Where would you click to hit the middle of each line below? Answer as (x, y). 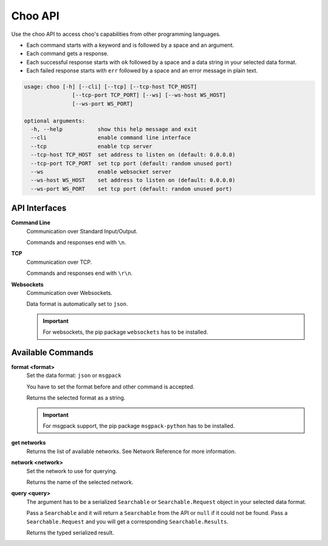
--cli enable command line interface (111, 138)
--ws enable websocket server (101, 172)
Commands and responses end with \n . (77, 243)
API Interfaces (39, 208)
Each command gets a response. (67, 54)
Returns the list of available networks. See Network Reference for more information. (131, 451)
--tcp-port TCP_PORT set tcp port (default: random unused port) (132, 163)
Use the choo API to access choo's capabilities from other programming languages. (116, 34)
